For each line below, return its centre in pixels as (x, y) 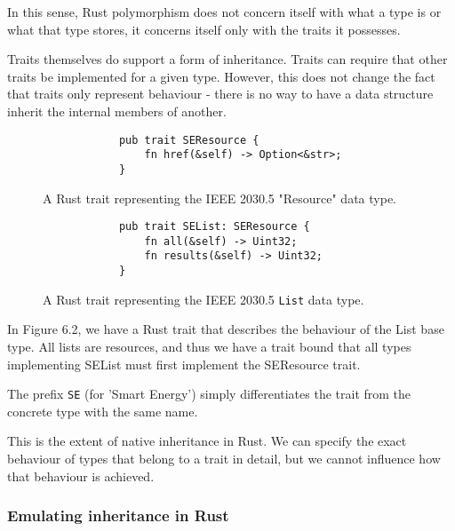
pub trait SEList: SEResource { (214, 227)
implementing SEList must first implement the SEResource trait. (184, 364)
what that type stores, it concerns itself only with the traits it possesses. (204, 29)
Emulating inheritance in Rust (118, 515)
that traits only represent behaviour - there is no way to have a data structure (220, 94)
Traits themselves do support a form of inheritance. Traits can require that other (227, 59)
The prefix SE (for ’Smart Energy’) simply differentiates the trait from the (209, 394)
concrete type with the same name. (103, 411)
